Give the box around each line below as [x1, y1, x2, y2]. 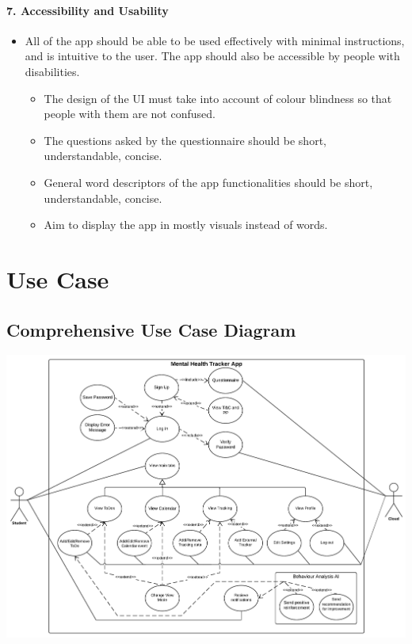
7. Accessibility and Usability [6, 2, 169, 18]
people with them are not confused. [44, 105, 216, 122]
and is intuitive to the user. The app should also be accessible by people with [25, 48, 400, 64]
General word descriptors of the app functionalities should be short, [44, 173, 373, 190]
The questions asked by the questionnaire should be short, [44, 131, 326, 148]
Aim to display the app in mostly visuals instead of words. [44, 216, 328, 233]
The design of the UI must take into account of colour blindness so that [44, 90, 392, 106]
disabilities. [25, 63, 80, 79]
